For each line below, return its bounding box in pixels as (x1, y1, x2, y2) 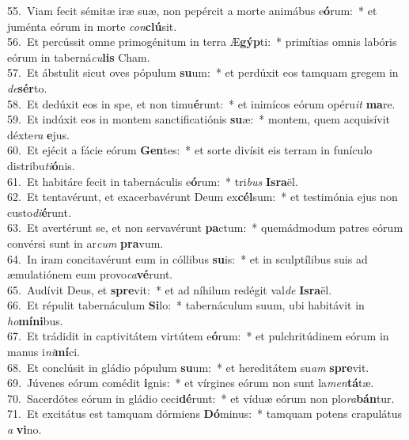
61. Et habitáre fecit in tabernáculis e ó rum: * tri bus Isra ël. (7, 173, 298, 189)
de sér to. (7, 79, 47, 96)
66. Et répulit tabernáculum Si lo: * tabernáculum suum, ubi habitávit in (7, 297, 365, 313)
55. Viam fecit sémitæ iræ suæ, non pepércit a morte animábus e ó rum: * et (7, 2, 377, 18)
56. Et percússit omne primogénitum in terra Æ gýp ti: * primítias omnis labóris (7, 33, 397, 50)
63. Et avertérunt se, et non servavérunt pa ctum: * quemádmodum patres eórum (7, 219, 403, 236)
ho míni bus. (7, 312, 63, 328)
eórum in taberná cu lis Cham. (7, 48, 150, 65)
